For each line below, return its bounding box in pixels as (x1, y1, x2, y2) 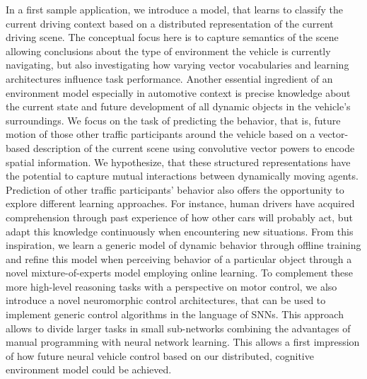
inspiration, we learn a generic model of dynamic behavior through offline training (6, 238, 361, 252)
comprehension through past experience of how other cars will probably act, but (6, 209, 353, 224)
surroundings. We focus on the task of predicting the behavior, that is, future (6, 112, 341, 127)
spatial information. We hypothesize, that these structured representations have (6, 154, 351, 169)
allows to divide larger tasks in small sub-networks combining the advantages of (6, 320, 351, 335)
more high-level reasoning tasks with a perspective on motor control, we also (6, 279, 337, 293)
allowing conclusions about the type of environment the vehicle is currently (6, 43, 331, 58)
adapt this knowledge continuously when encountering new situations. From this (6, 223, 354, 238)
